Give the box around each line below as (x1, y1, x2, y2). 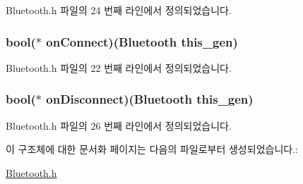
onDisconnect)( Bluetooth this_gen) (46, 90, 254, 108)
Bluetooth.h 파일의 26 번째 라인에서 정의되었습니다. (6, 118, 232, 133)
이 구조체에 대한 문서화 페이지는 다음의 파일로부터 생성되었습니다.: (6, 142, 298, 157)
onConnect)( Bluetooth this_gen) (46, 32, 238, 50)
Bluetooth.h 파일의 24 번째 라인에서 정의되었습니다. (6, 3, 232, 17)
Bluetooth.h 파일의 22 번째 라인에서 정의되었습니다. (6, 60, 232, 75)
